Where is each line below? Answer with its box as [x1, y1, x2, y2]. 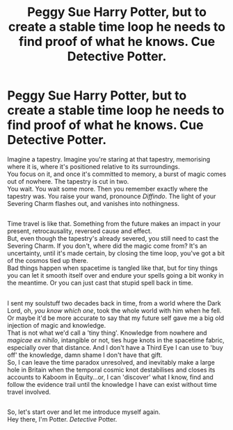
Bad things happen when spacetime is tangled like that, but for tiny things [7, 264, 218, 272]
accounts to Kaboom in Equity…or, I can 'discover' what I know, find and [7, 373, 214, 381]
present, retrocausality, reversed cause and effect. [7, 227, 152, 235]
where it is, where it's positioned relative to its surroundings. [7, 162, 180, 170]
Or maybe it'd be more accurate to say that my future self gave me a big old [7, 314, 225, 322]
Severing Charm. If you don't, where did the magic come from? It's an [7, 241, 207, 250]
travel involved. [7, 388, 51, 396]
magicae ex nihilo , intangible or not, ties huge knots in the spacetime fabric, [7, 335, 225, 344]
